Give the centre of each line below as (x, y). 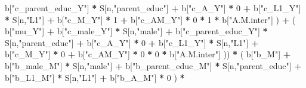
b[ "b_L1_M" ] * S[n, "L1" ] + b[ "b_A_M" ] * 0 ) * (95, 77)
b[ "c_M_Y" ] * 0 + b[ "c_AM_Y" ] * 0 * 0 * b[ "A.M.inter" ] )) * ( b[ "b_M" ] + (148, 54)
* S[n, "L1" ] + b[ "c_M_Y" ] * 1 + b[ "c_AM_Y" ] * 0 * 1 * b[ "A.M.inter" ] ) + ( (150, 19)
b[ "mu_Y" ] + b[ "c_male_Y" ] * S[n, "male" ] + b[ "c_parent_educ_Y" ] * (136, 31)
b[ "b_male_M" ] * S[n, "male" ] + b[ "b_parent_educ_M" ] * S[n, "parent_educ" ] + (153, 65)
